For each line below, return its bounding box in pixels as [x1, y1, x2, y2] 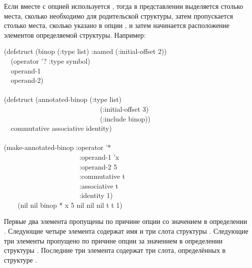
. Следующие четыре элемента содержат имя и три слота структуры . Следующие [4, 226, 249, 236]
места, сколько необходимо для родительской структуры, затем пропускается [4, 10, 233, 21]
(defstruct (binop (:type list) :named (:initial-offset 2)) [4, 46, 167, 56]
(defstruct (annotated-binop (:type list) [4, 94, 122, 104]
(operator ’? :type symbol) [10, 55, 90, 66]
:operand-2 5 [79, 161, 117, 171]
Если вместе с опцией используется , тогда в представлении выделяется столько [4, 1, 243, 11]
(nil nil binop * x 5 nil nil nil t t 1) [17, 199, 123, 210]
